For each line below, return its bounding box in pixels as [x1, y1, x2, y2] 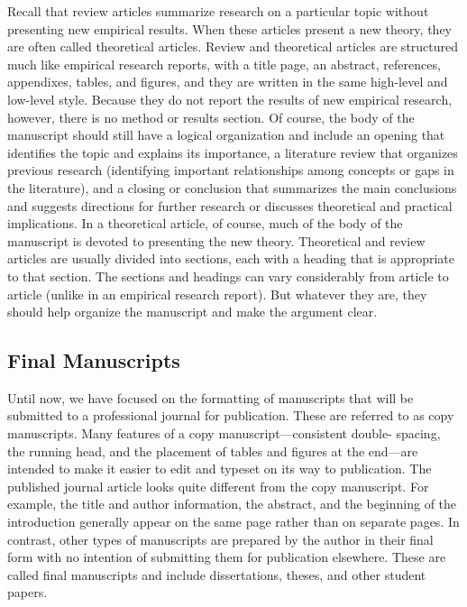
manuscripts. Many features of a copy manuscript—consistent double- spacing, [7, 424, 441, 443]
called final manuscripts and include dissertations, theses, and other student [7, 565, 426, 584]
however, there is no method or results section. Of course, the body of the [7, 107, 415, 126]
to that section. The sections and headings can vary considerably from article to [7, 266, 449, 285]
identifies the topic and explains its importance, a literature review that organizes [7, 143, 458, 161]
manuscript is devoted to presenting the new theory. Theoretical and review [7, 231, 426, 250]
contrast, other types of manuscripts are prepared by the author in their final [7, 529, 434, 548]
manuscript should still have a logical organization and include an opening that [7, 125, 445, 144]
